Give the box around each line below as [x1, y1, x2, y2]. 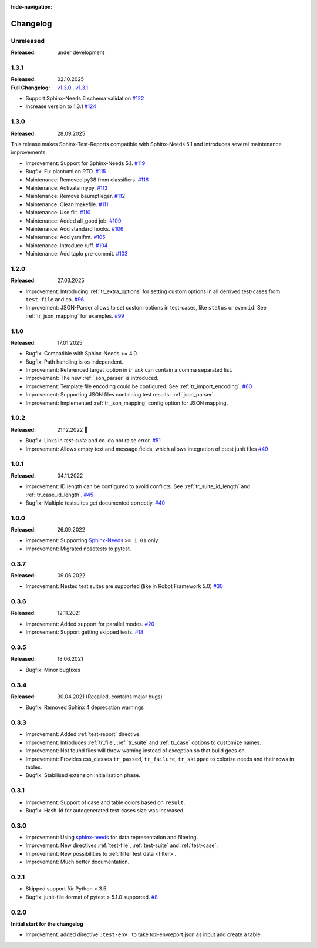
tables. [25, 764, 42, 771]
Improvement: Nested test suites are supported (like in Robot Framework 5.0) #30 [25, 583, 223, 590]
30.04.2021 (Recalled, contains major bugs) [57, 693, 163, 700]
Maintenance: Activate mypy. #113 [25, 184, 108, 191]
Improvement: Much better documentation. [25, 858, 130, 866]
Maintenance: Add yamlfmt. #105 [25, 234, 106, 241]
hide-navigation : [11, 4, 53, 10]
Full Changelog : [11, 84, 50, 91]
